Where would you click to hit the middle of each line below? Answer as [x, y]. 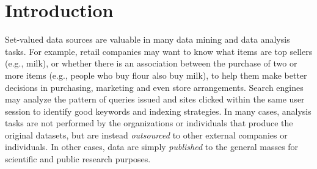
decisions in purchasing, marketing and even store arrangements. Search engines [154, 87]
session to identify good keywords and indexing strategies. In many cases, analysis [158, 111]
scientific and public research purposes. [78, 159]
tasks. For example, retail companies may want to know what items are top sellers [159, 51]
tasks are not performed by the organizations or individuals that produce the [149, 123]
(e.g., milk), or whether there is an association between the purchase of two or [151, 63]
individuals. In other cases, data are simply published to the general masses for [152, 147]
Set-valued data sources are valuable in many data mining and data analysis [148, 39]
